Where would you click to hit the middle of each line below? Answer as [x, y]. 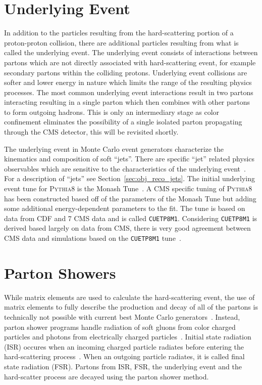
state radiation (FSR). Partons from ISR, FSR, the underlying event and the [123, 366]
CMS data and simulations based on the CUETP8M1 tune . [93, 238]
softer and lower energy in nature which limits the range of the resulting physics [128, 82]
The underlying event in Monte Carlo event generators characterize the [114, 148]
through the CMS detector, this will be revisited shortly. [91, 132]
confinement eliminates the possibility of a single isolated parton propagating [123, 122]
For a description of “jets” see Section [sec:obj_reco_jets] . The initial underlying [129, 178]
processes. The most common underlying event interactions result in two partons [129, 92]
